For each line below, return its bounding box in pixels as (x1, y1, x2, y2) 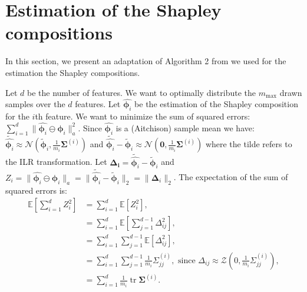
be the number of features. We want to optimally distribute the (27, 86, 256, 98)
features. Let (75, 98, 121, 110)
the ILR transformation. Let (5, 155, 107, 168)
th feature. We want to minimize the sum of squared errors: (35, 110, 250, 122)
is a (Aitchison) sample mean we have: (115, 121, 255, 134)
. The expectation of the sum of (173, 171, 288, 183)
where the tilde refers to (205, 138, 292, 150)
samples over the (5, 98, 65, 110)
